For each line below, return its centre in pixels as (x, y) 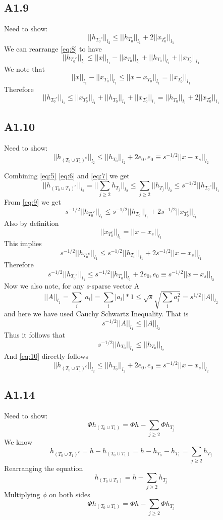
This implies (23, 243)
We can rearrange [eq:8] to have (53, 49)
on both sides (70, 494)
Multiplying (22, 494)
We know (18, 441)
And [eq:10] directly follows (46, 356)
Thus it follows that (35, 334)
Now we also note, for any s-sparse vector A (72, 285)
